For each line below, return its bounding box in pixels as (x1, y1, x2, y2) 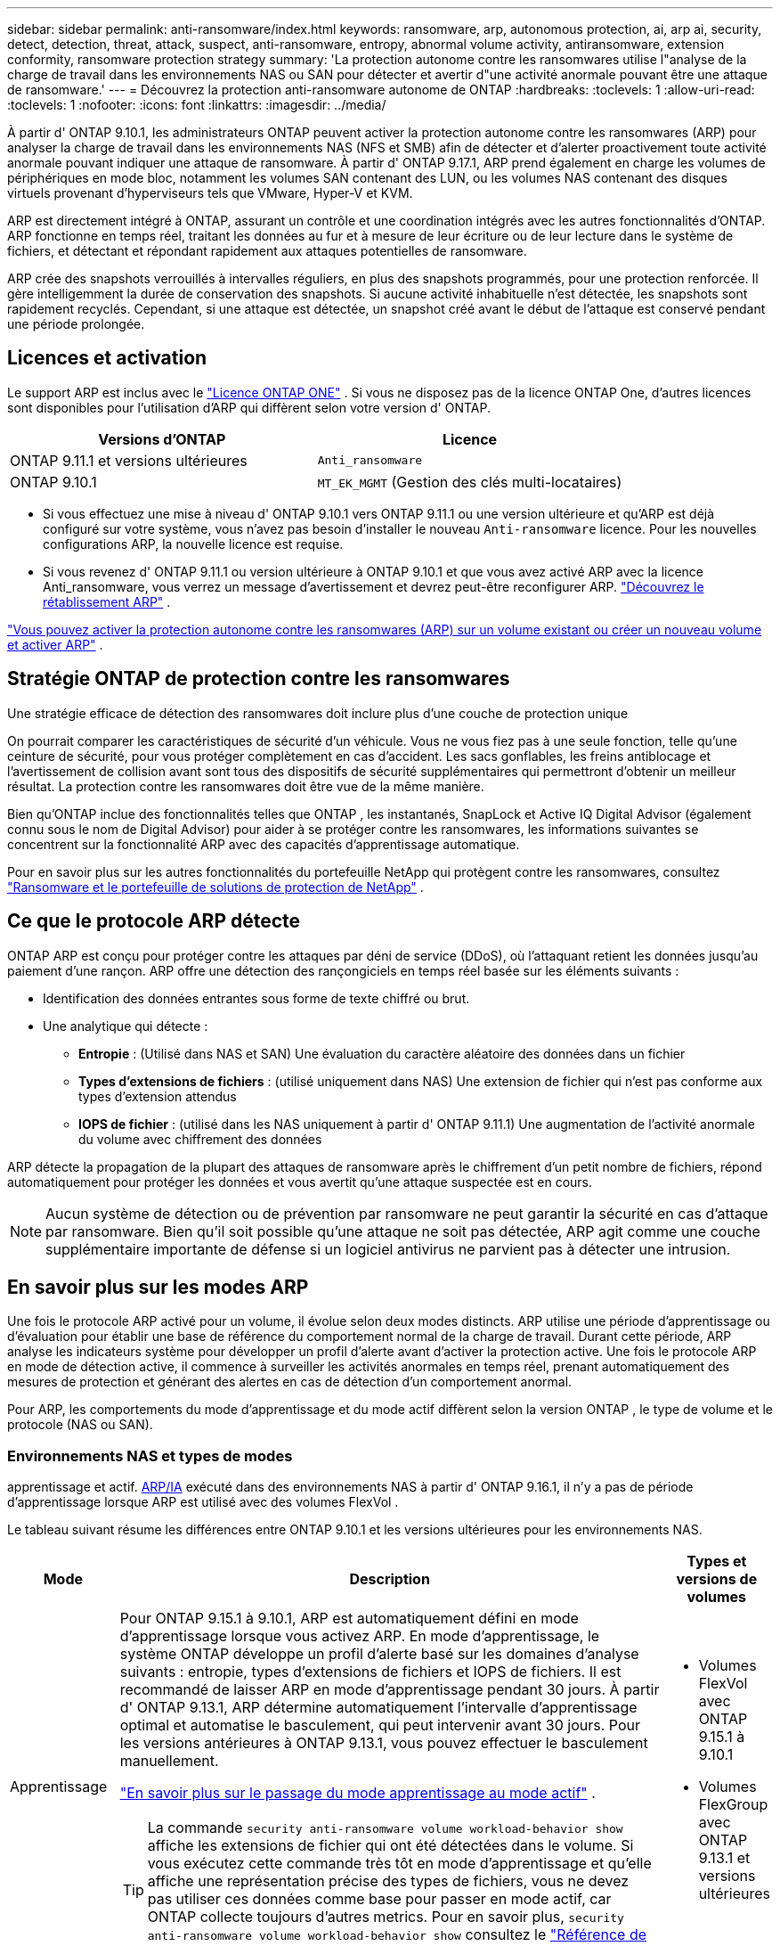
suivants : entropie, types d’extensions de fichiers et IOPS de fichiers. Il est (119, 1663, 622, 1681)
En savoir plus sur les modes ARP (7, 1275, 309, 1298)
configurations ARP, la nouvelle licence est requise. (43, 536, 344, 552)
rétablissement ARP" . (43, 593, 171, 609)
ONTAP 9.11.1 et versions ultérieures (10, 451, 248, 470)
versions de (676, 1570, 758, 1589)
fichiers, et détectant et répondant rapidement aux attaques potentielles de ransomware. (7, 243, 527, 258)
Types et (687, 1552, 747, 1571)
